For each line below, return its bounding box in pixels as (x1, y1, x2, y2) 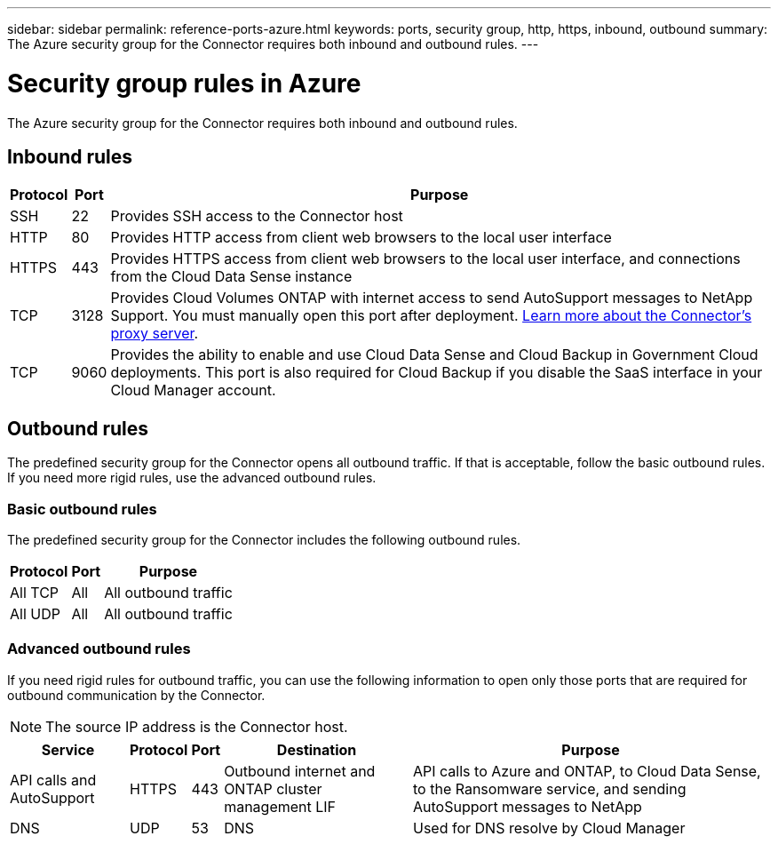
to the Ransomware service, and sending (413, 779, 687, 798)
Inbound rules (7, 145, 133, 168)
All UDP (10, 604, 60, 623)
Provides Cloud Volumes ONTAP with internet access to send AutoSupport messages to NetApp (110, 289, 753, 307)
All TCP (10, 583, 60, 601)
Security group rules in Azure (7, 68, 361, 99)
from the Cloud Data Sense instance (110, 267, 353, 286)
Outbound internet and (224, 761, 376, 780)
